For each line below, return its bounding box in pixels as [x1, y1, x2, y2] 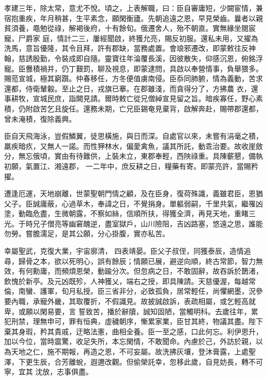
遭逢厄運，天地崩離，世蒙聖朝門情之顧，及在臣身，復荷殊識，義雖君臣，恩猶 [4, 188, 263, 199]
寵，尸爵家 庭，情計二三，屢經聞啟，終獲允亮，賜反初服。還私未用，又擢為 [4, 32, 258, 43]
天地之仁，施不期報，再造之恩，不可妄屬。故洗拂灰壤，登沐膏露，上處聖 [11, 346, 256, 356]
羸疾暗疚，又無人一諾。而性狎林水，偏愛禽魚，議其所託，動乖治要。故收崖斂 [4, 140, 263, 151]
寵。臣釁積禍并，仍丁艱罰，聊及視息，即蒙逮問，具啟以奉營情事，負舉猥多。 [4, 63, 263, 73]
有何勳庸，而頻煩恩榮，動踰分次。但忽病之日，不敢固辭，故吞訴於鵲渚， [18, 265, 263, 276]
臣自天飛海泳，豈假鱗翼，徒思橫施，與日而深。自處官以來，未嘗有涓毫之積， [4, 130, 263, 141]
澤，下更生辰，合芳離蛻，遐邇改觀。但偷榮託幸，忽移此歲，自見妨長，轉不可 [4, 356, 263, 367]
